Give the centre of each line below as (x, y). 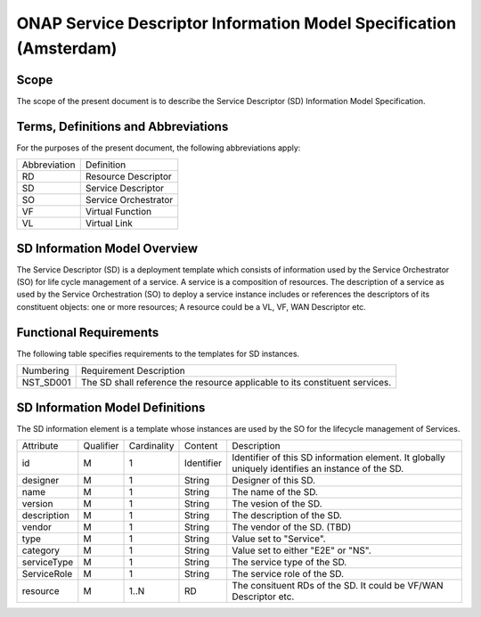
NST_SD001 (46, 383)
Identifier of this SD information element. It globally (338, 458)
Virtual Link (109, 223)
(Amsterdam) (67, 48)
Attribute (40, 446)
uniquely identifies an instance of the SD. (318, 469)
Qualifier (101, 446)
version (37, 504)
